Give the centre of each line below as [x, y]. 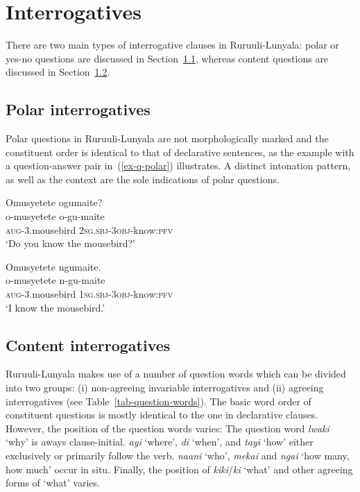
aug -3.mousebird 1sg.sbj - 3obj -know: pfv [89, 294]
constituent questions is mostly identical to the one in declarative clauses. [162, 415]
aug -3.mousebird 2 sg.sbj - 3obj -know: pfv [89, 229]
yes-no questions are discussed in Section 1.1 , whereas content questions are [167, 58]
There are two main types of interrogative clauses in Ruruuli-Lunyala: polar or [172, 45]
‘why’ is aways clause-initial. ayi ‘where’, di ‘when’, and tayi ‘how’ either [160, 442]
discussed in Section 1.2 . [58, 72]
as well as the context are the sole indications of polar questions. [143, 179]
